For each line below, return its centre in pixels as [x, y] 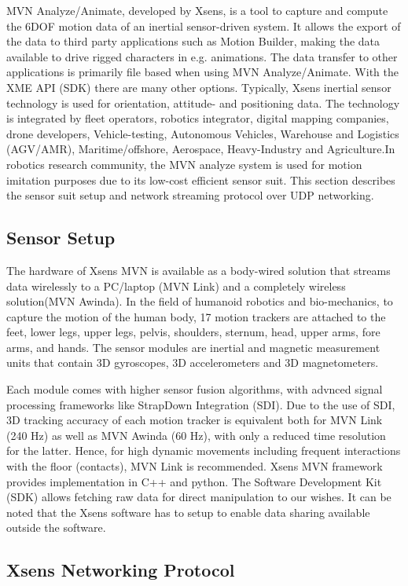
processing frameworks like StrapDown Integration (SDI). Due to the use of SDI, [201, 404]
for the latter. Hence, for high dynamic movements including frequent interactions [204, 450]
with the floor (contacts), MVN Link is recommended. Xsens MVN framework [195, 466]
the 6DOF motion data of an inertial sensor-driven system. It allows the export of [204, 26]
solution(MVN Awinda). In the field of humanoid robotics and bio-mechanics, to [200, 301]
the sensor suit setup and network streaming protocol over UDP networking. [190, 195]
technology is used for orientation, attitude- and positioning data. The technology [203, 103]
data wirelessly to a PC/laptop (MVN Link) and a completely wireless [176, 286]
